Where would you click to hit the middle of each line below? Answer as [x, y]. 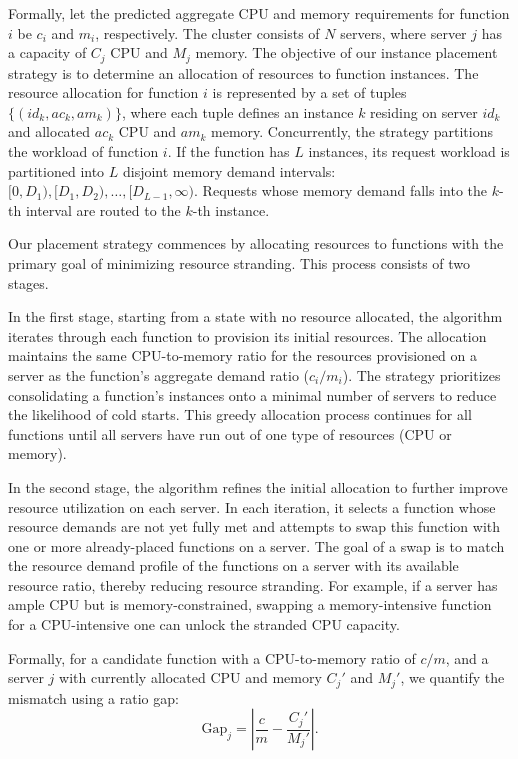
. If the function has [228, 151]
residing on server [424, 111]
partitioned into [56, 170]
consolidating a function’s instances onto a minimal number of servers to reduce [252, 394]
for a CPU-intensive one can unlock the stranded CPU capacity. [204, 624]
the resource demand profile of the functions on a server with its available [233, 565]
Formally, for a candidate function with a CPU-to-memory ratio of [212, 657]
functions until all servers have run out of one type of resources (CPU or [230, 433]
